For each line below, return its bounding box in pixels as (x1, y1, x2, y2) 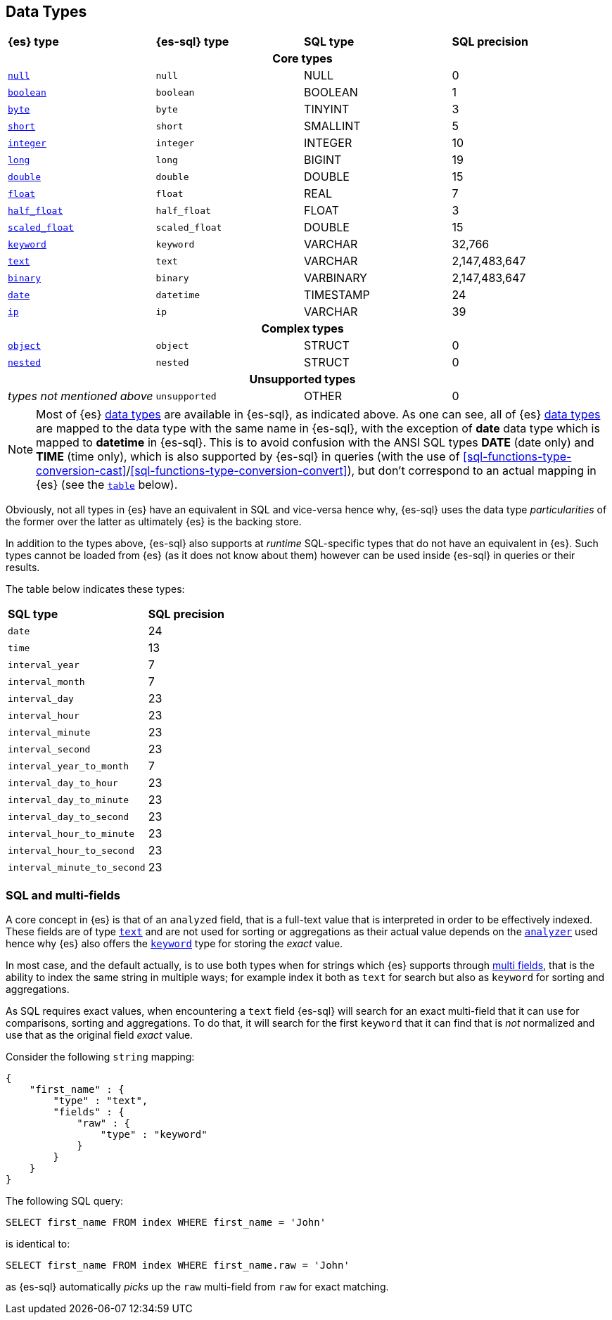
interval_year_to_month (8, 760, 129, 771)
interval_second (8, 743, 91, 755)
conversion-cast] (36, 463, 127, 478)
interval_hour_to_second (8, 845, 135, 856)
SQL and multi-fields (6, 888, 121, 902)
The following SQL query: (6, 1195, 124, 1207)
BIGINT (304, 153, 342, 167)
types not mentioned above (8, 389, 153, 404)
